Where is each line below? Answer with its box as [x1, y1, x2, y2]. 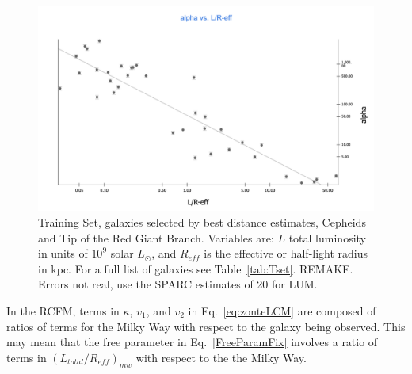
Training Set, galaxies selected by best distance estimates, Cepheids [38, 213, 366, 230]
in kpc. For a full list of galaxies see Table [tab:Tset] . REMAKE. [38, 260, 353, 277]
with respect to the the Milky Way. [135, 349, 307, 365]
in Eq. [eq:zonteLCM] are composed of [188, 302, 376, 319]
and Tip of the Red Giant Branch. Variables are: [38, 229, 274, 246]
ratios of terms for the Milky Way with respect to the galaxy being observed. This [6, 318, 406, 334]
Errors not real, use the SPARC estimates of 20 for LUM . [38, 276, 318, 292]
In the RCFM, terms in [6, 302, 120, 319]
